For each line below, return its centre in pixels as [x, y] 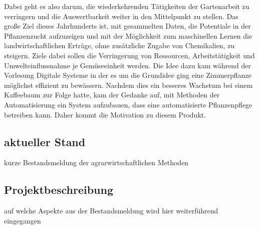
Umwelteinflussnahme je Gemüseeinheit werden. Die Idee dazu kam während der [127, 65]
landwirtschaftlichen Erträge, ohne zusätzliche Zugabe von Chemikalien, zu [119, 45]
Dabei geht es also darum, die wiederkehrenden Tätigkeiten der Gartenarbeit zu [127, 6]
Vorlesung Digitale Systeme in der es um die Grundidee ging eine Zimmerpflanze [128, 75]
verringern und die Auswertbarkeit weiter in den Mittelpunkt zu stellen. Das [121, 16]
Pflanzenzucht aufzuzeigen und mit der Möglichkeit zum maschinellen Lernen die [128, 35]
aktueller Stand [45, 141]
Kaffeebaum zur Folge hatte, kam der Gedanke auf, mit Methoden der [112, 95]
